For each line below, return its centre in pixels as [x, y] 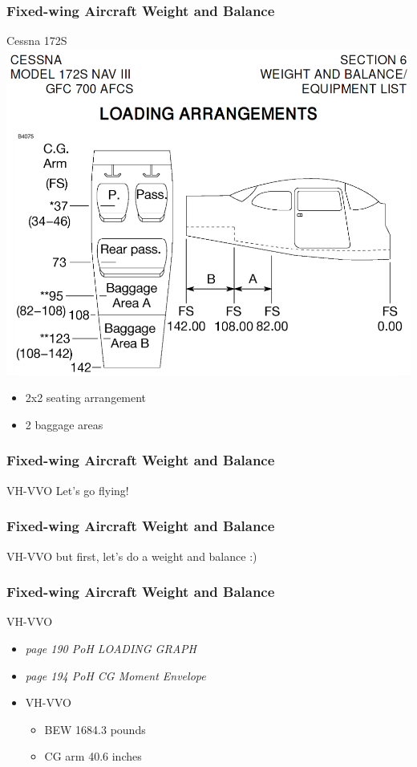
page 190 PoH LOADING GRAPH [111, 648]
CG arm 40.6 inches [93, 756]
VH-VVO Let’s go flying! [68, 490]
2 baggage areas [64, 424]
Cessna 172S [37, 41]
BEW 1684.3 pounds [95, 729]
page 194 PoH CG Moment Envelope [115, 675]
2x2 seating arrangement [86, 398]
